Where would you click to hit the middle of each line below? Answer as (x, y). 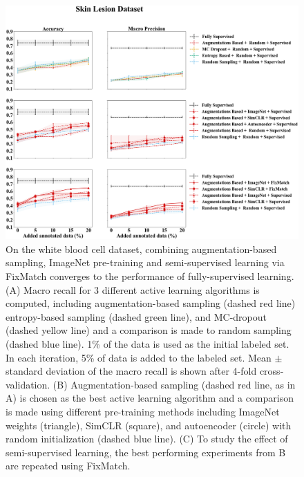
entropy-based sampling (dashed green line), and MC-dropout (136, 316)
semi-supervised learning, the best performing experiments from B (146, 452)
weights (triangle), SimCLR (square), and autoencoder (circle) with (149, 425)
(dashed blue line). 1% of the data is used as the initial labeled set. (148, 344)
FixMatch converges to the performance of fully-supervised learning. (150, 276)
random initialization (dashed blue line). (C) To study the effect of (147, 439)
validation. (28, 384)
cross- (272, 371)
